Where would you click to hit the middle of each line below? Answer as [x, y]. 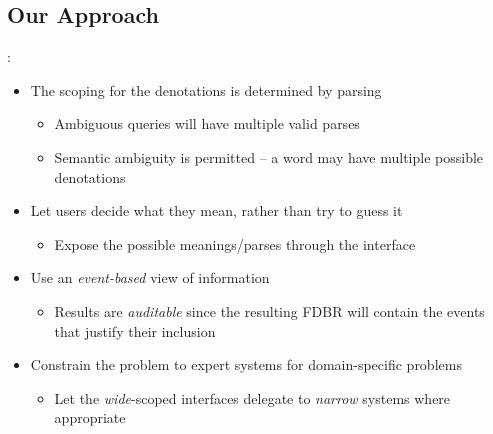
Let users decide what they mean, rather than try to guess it [216, 210]
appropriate [90, 417]
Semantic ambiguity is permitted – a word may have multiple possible [269, 156]
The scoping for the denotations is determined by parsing [206, 89]
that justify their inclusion [135, 330]
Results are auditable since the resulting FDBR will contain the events [269, 310]
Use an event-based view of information [150, 277]
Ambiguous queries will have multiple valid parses [207, 123]
